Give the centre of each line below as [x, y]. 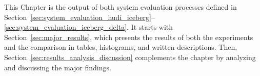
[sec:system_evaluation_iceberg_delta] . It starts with [89, 27]
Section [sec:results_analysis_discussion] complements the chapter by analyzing [130, 57]
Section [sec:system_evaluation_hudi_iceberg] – [79, 17]
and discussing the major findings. [58, 67]
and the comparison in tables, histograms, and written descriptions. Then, [121, 47]
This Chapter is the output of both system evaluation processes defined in [121, 7]
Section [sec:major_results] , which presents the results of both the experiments [129, 37]
